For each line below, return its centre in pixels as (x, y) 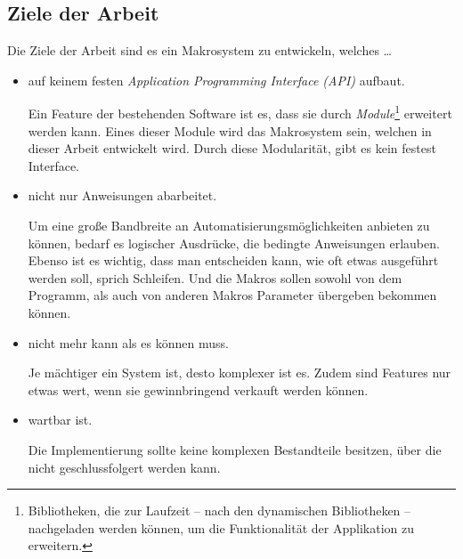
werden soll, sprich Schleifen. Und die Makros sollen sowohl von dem (215, 277)
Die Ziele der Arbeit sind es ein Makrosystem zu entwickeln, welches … (199, 50)
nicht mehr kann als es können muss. (128, 342)
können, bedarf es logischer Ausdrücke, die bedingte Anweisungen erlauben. (234, 243)
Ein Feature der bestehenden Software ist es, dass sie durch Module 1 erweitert (240, 112)
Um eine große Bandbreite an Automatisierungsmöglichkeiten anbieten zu (229, 226)
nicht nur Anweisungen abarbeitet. (122, 195)
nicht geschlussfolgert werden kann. (124, 467)
